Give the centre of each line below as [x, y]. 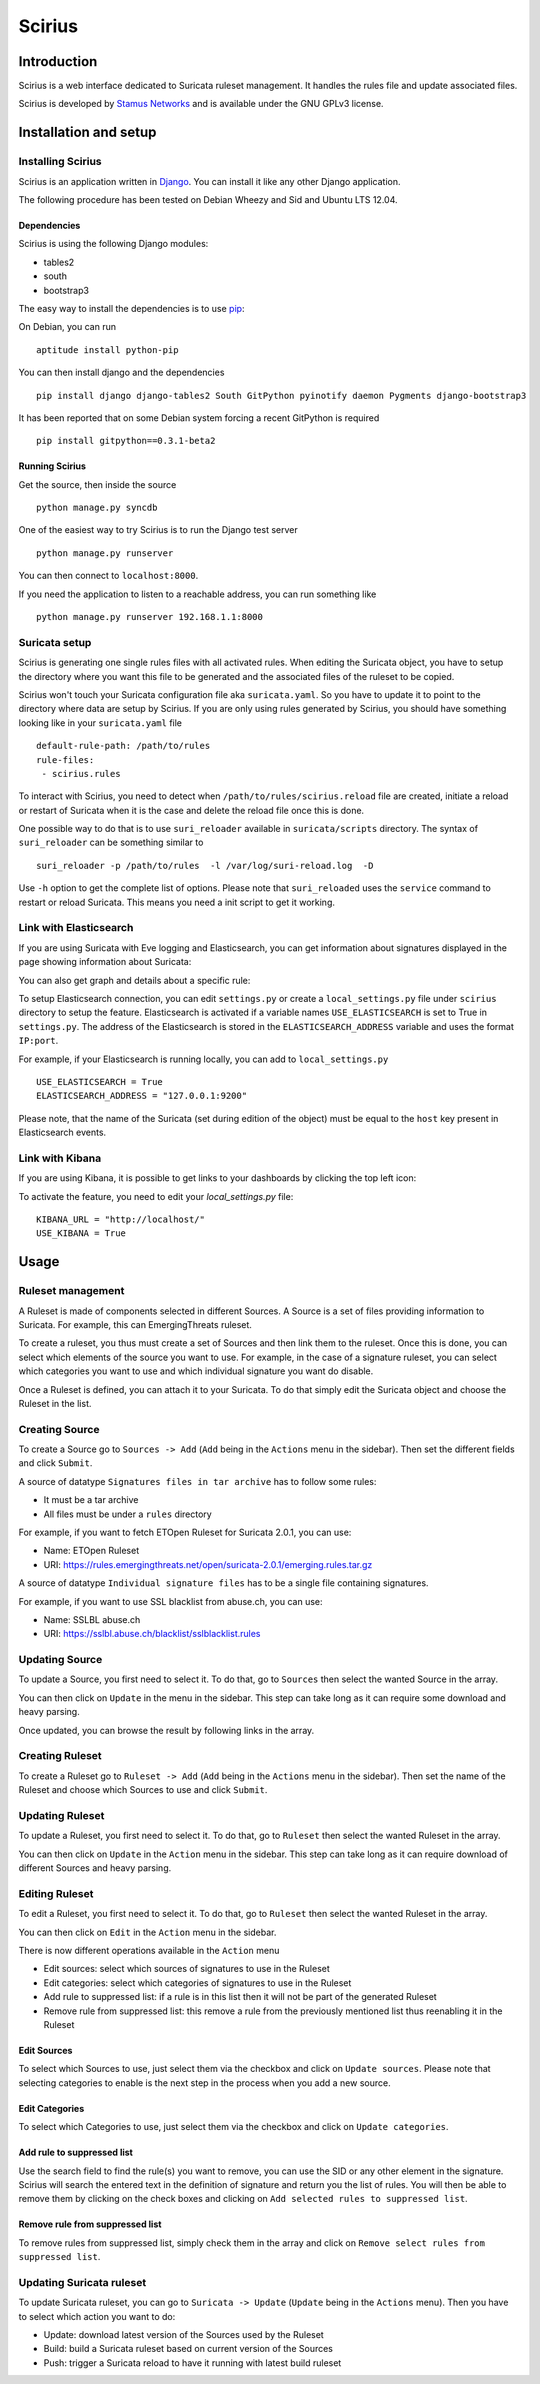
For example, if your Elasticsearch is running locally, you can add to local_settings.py [203, 1059]
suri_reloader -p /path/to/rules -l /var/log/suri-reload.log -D [205, 865]
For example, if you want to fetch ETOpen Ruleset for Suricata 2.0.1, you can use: [185, 1532]
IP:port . [38, 1041]
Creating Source [59, 1429]
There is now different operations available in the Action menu [149, 1951]
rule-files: [65, 759]
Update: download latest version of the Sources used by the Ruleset [183, 2335]
